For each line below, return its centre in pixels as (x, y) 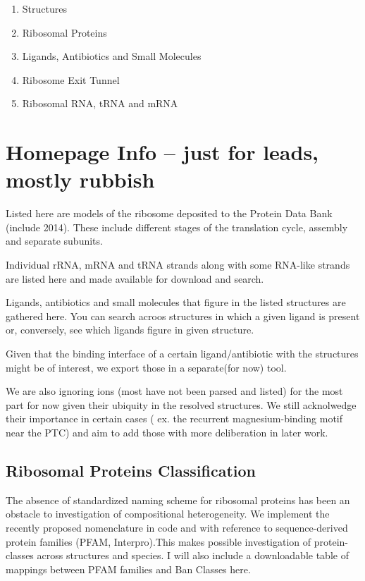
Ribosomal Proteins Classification (131, 470)
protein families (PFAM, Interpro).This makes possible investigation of (159, 541)
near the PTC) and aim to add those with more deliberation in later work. (167, 432)
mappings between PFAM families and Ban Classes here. (128, 569)
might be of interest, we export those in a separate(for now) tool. (146, 367)
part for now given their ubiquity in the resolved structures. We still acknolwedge (181, 404)
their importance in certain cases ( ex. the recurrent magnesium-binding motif (174, 418)
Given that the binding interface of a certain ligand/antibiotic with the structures (182, 354)
